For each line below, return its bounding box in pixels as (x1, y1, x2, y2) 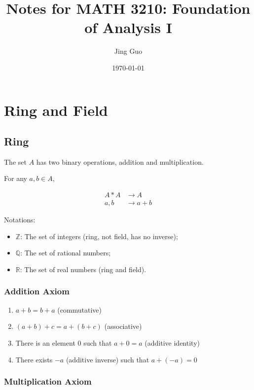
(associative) (104, 321, 142, 331)
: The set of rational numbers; (20, 248, 111, 258)
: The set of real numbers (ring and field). (20, 264, 146, 274)
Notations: (4, 214, 36, 225)
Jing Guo (114, 46, 143, 56)
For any (4, 173, 27, 183)
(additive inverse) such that (66, 354, 149, 364)
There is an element (15, 337, 75, 348)
